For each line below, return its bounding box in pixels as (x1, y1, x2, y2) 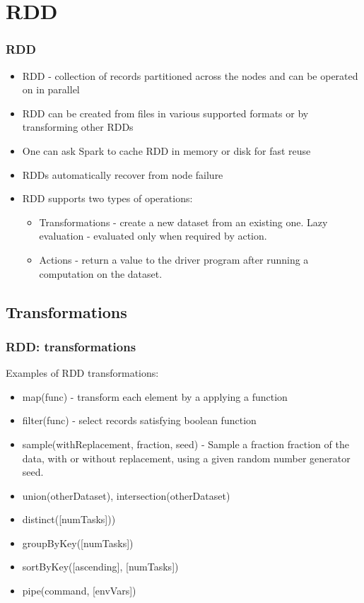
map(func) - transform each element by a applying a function (22, 389, 288, 404)
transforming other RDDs (22, 119, 134, 134)
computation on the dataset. (39, 266, 163, 281)
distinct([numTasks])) (22, 512, 116, 527)
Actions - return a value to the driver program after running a (39, 252, 309, 267)
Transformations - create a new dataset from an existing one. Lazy (39, 214, 328, 229)
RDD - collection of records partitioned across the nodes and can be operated (22, 68, 358, 83)
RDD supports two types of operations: (22, 191, 193, 206)
